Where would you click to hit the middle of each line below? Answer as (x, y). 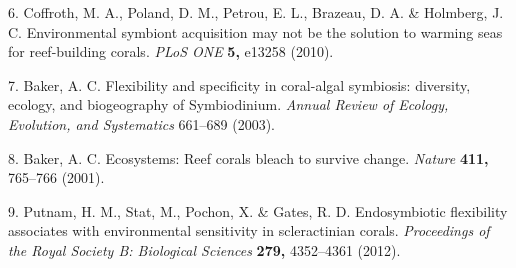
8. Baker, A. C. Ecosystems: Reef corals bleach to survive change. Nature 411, (248, 157)
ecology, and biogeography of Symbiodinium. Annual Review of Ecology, (228, 104)
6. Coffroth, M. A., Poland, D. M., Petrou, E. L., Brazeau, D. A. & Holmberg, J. (256, 12)
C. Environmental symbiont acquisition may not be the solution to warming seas (255, 31)
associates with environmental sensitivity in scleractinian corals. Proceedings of (249, 230)
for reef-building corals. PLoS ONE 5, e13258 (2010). (171, 51)
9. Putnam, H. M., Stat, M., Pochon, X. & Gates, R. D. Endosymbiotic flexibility (258, 210)
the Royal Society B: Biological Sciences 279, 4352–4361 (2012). (204, 249)
